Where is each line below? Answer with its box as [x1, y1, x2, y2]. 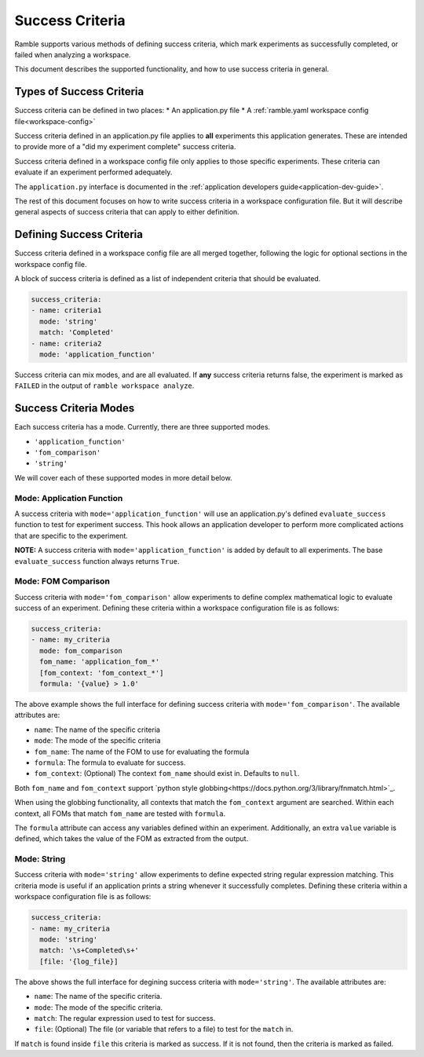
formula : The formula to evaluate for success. [34, 758, 186, 767]
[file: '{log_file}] [39, 956, 119, 966]
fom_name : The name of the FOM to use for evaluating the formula [34, 747, 250, 756]
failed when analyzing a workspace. [14, 49, 131, 59]
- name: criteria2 [31, 338, 102, 348]
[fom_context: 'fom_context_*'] [39, 668, 164, 677]
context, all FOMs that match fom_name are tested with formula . [14, 809, 226, 818]
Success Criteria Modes [14, 401, 135, 415]
